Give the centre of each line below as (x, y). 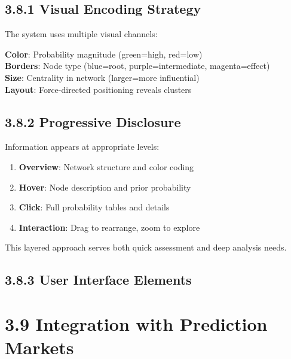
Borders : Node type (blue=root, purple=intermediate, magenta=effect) (137, 66)
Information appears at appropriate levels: (82, 147)
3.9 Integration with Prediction (136, 323)
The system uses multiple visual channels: (81, 34)
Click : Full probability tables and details (94, 207)
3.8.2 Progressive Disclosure (93, 121)
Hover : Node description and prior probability (105, 187)
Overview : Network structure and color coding (106, 166)
